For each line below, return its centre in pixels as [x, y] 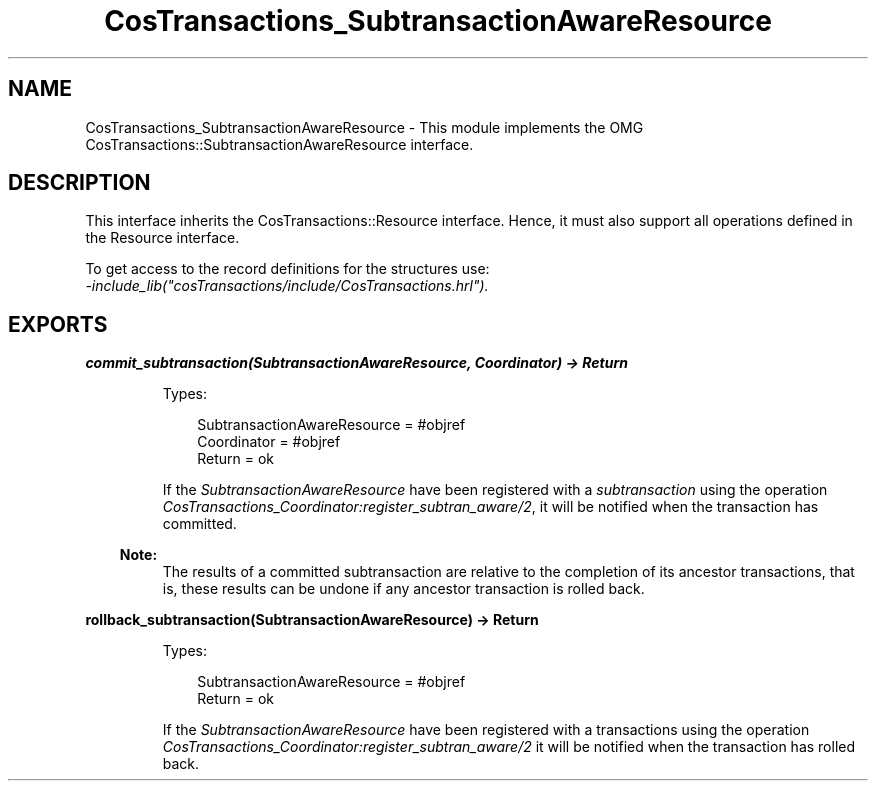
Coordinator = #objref [269, 442]
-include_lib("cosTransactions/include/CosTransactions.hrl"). [287, 286]
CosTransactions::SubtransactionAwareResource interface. [279, 144]
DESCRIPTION [79, 183]
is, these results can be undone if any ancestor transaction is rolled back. [403, 589]
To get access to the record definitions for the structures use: [287, 269]
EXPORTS [58, 324]
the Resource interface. [162, 238]
